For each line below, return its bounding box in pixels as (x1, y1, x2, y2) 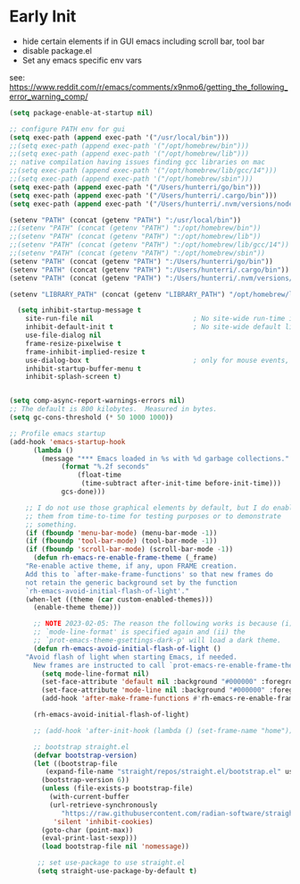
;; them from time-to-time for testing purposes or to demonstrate (25, 511, 281, 520)
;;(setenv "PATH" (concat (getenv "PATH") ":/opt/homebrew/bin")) (9, 223, 262, 233)
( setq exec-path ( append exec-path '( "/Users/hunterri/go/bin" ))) (9, 182, 262, 191)
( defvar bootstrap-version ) (32, 751, 138, 760)
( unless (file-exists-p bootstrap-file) (41, 784, 194, 793)
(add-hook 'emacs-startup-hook (9, 437, 126, 446)
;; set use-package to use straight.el (37, 858, 186, 868)
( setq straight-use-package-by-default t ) (37, 867, 198, 876)
